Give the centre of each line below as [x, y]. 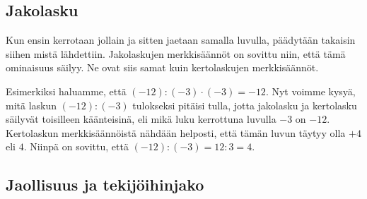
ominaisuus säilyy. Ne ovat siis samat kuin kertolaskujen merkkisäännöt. [162, 67]
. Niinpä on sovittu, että [76, 146]
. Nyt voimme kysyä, [310, 91]
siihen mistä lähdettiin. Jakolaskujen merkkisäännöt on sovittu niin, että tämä [176, 53]
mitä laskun [31, 105]
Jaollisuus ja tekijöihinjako [105, 185]
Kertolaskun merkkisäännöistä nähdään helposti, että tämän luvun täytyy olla [176, 132]
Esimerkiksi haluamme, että [66, 91]
